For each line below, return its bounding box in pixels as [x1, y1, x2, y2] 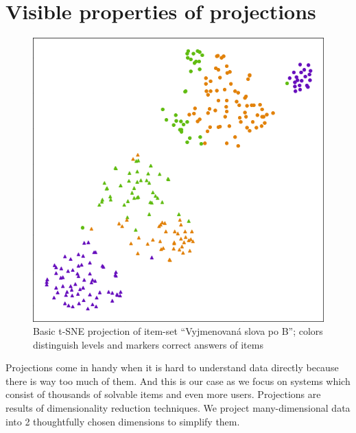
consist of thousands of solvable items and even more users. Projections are [5, 387, 321, 401]
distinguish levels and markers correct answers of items [33, 337, 263, 351]
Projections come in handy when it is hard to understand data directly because [5, 360, 339, 375]
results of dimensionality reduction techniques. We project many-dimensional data [5, 401, 351, 415]
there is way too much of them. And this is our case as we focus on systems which [5, 373, 351, 388]
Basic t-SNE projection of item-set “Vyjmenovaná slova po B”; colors [33, 324, 323, 338]
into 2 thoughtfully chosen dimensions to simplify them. [5, 414, 240, 428]
